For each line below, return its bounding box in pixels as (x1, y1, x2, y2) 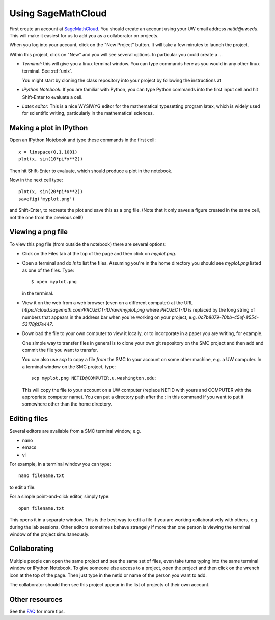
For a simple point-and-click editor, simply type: (9, 493, 110, 500)
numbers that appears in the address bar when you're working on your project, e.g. (22, 314, 197, 320)
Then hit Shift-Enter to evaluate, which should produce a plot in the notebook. (9, 168, 173, 174)
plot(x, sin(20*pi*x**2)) (18, 189, 84, 195)
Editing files (9, 414, 48, 423)
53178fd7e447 (22, 321, 52, 327)
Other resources (9, 595, 63, 604)
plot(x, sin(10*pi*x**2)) (18, 156, 84, 162)
